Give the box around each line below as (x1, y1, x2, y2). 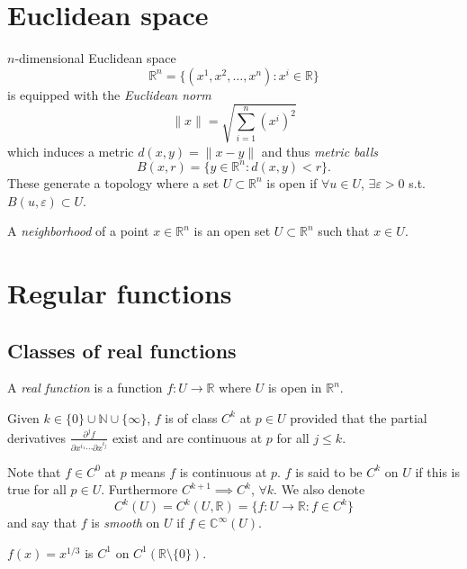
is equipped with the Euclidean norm (7, 85, 211, 104)
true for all (7, 480, 67, 499)
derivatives (7, 428, 67, 447)
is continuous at (179, 462, 267, 481)
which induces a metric (7, 141, 134, 160)
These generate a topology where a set (7, 173, 220, 192)
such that (318, 221, 370, 240)
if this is (415, 462, 461, 481)
